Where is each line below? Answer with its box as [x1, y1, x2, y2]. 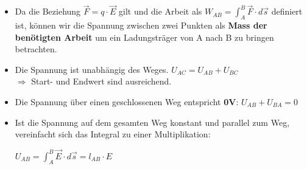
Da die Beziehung [15, 5, 81, 18]
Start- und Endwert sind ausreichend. [31, 75, 172, 88]
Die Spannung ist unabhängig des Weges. [15, 63, 169, 75]
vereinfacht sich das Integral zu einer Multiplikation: [15, 128, 211, 140]
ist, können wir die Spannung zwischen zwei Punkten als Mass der [15, 19, 267, 32]
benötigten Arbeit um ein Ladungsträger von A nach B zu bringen [15, 30, 274, 43]
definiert [271, 5, 303, 18]
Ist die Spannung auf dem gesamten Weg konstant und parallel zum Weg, [15, 116, 290, 128]
